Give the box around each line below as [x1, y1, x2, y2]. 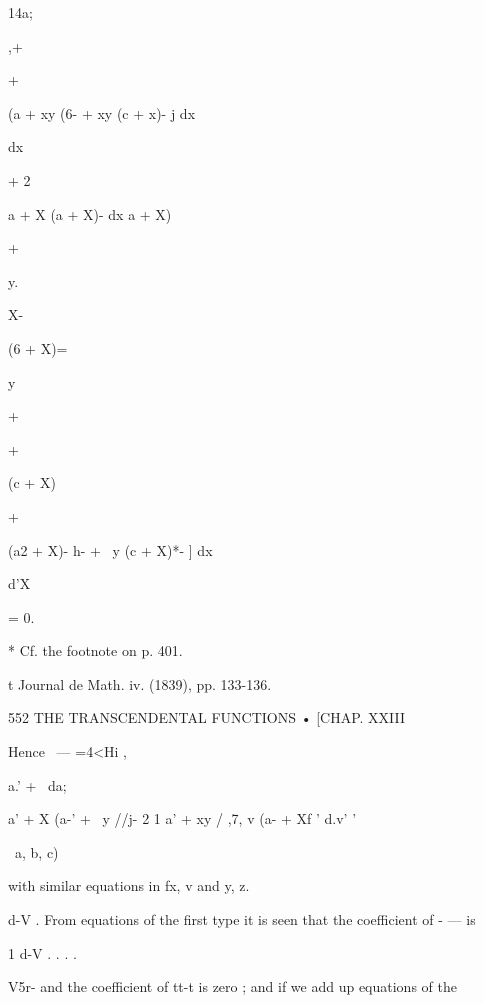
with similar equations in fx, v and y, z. [8, 875, 250, 896]
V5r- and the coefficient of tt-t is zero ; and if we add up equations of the [8, 976, 457, 997]
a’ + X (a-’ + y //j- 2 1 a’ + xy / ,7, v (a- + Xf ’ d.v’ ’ [8, 808, 357, 829]
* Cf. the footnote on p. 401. [8, 640, 183, 661]
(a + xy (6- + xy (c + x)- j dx [8, 102, 196, 123]
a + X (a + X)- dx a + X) [8, 203, 172, 224]
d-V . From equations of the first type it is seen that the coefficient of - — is [8, 909, 476, 930]
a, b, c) [14, 841, 59, 862]
